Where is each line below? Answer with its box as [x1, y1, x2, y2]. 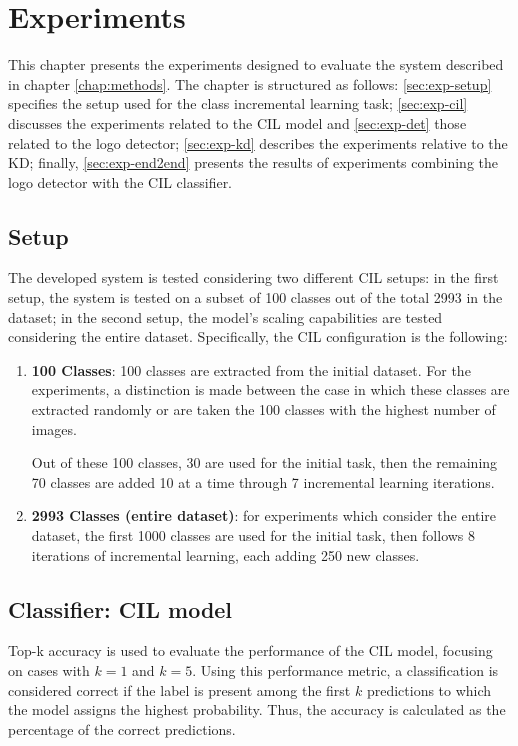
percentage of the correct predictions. [8, 718, 236, 739]
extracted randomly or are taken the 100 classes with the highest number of [31, 399, 496, 420]
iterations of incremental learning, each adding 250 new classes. [31, 544, 420, 565]
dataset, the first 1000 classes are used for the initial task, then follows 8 [31, 525, 476, 546]
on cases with [8, 660, 90, 680]
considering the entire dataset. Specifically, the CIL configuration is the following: [8, 326, 508, 347]
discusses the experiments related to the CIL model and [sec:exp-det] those [8, 112, 467, 133]
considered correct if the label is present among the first [8, 679, 351, 700]
